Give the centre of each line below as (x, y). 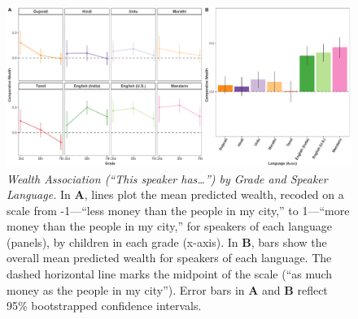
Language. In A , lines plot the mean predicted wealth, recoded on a (175, 194)
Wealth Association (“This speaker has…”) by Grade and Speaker (167, 178)
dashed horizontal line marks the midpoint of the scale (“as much (170, 274)
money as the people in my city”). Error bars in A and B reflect (167, 289)
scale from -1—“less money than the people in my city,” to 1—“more (178, 210)
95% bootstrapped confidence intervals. (104, 306)
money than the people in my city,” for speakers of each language (169, 226)
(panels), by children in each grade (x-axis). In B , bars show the (167, 241)
